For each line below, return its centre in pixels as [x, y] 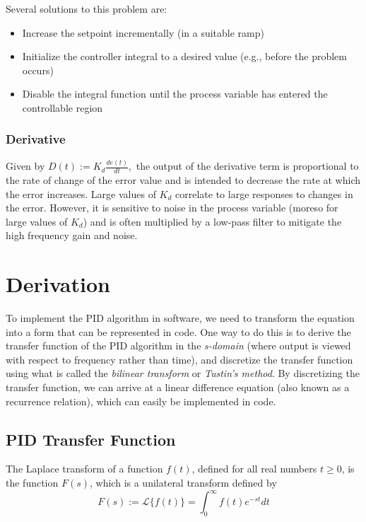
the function [32, 482]
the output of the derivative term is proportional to [247, 166]
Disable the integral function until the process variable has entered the [175, 94]
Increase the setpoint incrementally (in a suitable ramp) [143, 32]
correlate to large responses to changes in [264, 193]
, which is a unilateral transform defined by [183, 482]
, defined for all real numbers [254, 469]
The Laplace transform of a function [84, 469]
